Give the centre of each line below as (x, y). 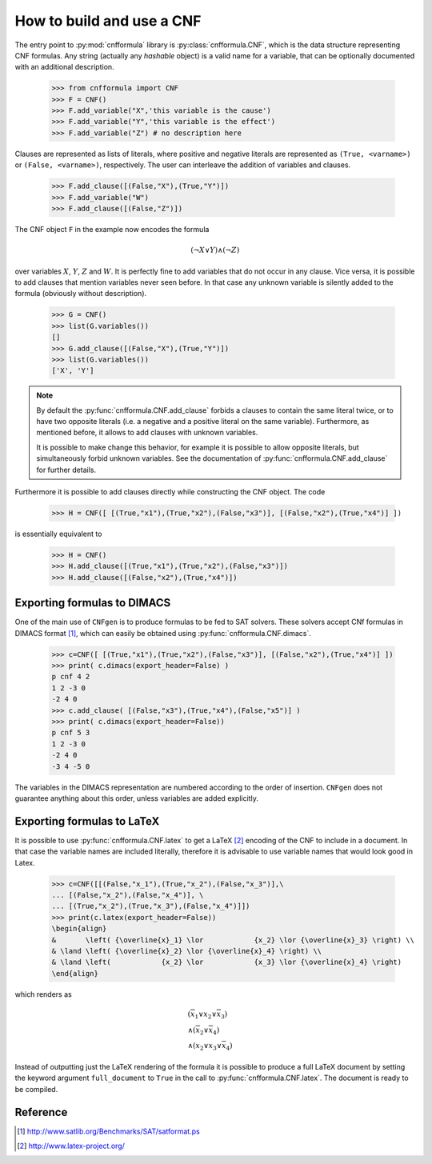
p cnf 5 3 (71, 733)
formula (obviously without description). (81, 294)
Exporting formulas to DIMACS (93, 603)
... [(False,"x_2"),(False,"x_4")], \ (128, 895)
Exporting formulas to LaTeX (87, 821)
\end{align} (75, 973)
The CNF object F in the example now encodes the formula (112, 229)
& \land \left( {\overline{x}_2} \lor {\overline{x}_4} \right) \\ (187, 951)
